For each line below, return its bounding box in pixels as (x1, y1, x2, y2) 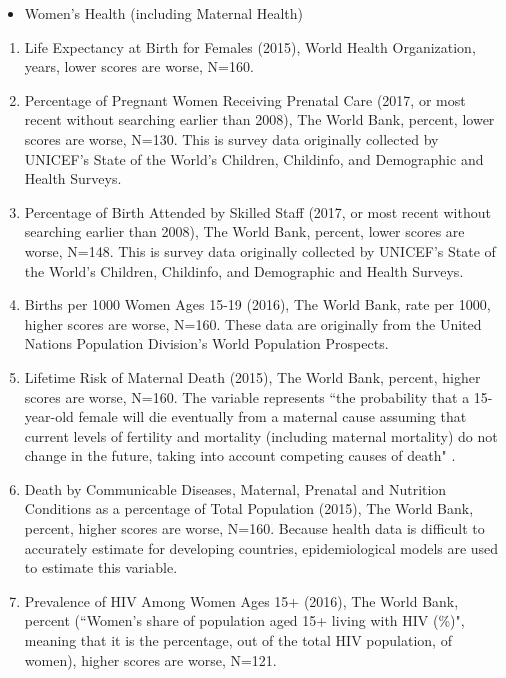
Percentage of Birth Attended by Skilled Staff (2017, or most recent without (24, 201, 491, 222)
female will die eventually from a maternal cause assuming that (78, 406, 467, 427)
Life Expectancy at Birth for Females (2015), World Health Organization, (24, 36, 476, 57)
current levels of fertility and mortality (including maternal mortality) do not (24, 425, 498, 446)
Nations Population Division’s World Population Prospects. (24, 333, 389, 354)
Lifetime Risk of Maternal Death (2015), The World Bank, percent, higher (24, 366, 481, 387)
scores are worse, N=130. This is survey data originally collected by (24, 128, 439, 149)
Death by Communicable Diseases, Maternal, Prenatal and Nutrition (24, 478, 447, 499)
